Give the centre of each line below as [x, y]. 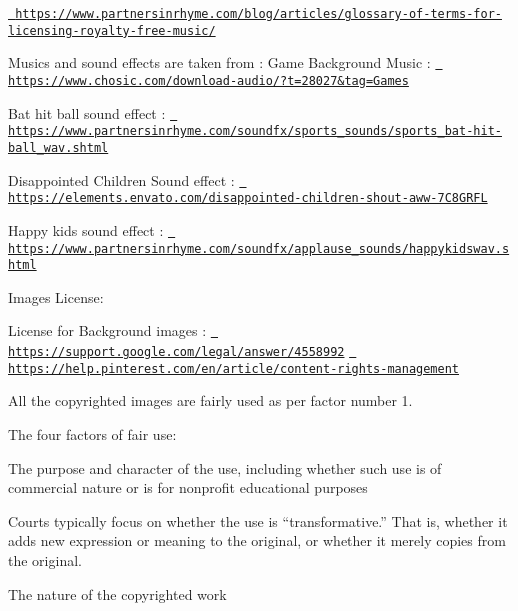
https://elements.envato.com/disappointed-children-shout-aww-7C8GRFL [248, 198]
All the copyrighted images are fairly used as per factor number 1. [210, 400]
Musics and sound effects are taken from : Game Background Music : [219, 62]
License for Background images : [107, 330]
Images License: [56, 296]
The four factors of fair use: [92, 434]
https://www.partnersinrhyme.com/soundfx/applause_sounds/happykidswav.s [259, 248]
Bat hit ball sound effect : [87, 112]
